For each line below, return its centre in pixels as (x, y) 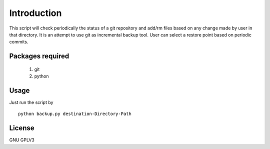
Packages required (39, 56)
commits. (19, 42)
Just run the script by (31, 102)
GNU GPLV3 (22, 140)
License (22, 128)
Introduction (35, 13)
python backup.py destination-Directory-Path (75, 114)
